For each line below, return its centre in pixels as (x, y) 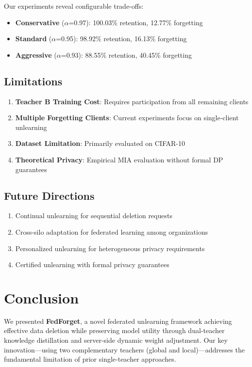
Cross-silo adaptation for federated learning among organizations (112, 231)
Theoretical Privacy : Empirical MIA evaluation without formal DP (119, 159)
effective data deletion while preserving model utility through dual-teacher (114, 330)
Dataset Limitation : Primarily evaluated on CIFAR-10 (100, 143)
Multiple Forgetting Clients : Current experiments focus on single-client (127, 118)
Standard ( (34, 39)
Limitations (33, 81)
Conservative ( (40, 22)
